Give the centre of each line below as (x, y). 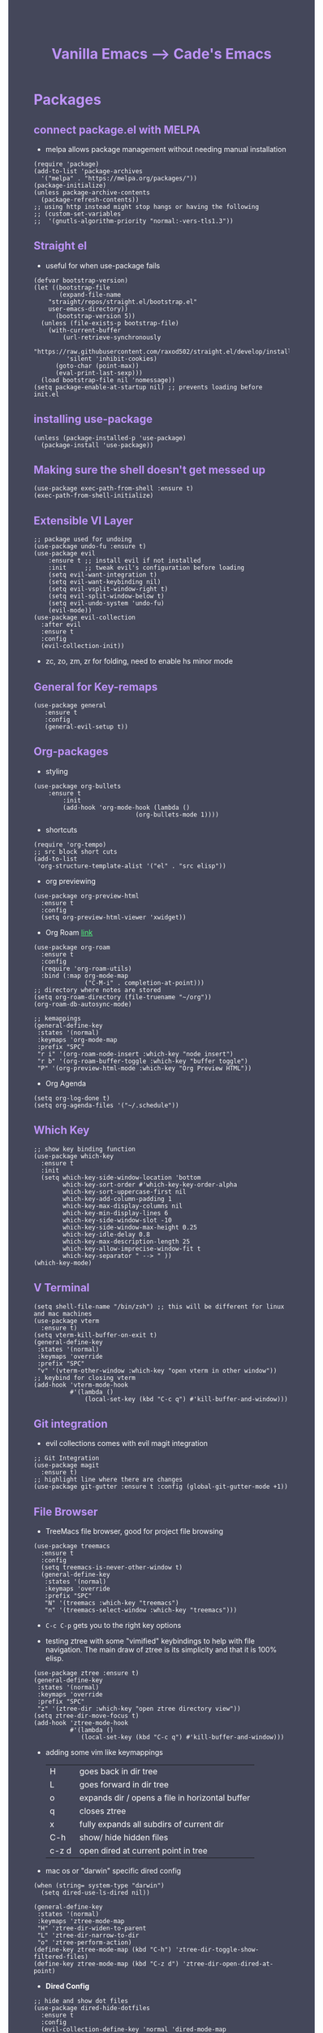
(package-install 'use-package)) (97, 445)
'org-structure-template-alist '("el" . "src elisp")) (131, 866)
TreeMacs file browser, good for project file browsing (134, 1531)
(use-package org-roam (72, 947)
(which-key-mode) (63, 1263)
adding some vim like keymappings (104, 1752)
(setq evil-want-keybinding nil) (105, 582)
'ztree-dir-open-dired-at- (228, 1964)
